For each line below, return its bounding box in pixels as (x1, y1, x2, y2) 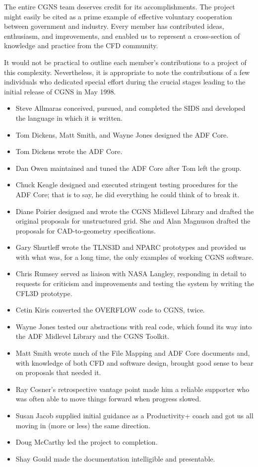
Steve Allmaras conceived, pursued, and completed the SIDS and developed (15, 103, 246, 113)
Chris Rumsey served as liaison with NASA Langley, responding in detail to (15, 268, 247, 279)
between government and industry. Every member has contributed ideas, (4, 21, 224, 31)
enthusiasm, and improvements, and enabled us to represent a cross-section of (4, 30, 240, 41)
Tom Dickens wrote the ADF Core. (15, 146, 123, 156)
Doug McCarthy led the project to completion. (15, 437, 158, 447)
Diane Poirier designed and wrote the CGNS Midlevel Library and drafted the (15, 206, 254, 216)
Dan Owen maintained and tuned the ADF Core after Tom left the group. (15, 162, 242, 173)
